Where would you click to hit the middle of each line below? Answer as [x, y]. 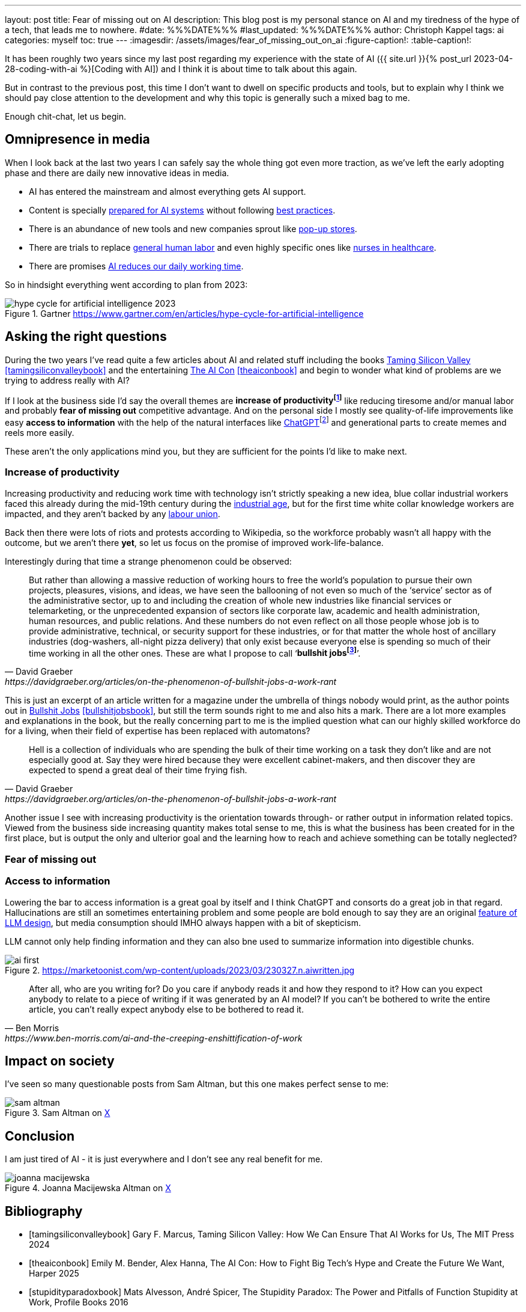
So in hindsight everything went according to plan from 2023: [126, 284]
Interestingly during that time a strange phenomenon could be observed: [148, 561]
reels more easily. [40, 433]
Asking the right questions [86, 337]
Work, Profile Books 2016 [79, 1302]
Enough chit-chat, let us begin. [65, 116]
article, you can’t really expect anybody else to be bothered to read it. [166, 1009]
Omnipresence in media [77, 139]
